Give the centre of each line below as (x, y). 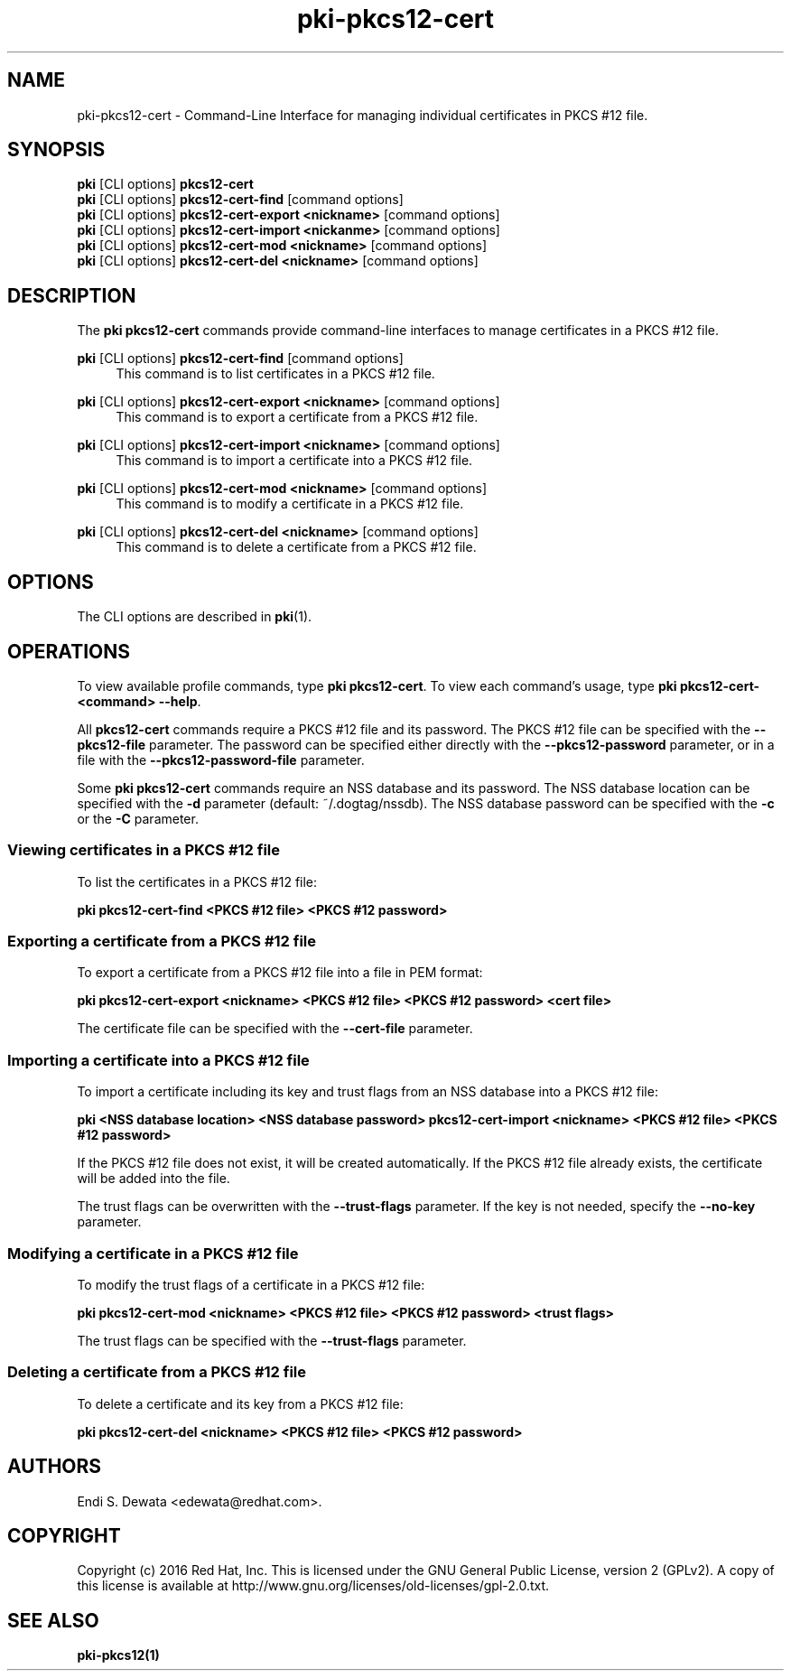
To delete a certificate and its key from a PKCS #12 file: (240, 1403)
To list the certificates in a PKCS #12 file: (197, 881)
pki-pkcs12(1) (118, 1655)
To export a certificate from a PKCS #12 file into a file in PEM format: (280, 973)
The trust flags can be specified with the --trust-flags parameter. (272, 1340)
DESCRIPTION (72, 295)
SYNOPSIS (56, 150)
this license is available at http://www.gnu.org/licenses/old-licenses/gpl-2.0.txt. (313, 1586)
